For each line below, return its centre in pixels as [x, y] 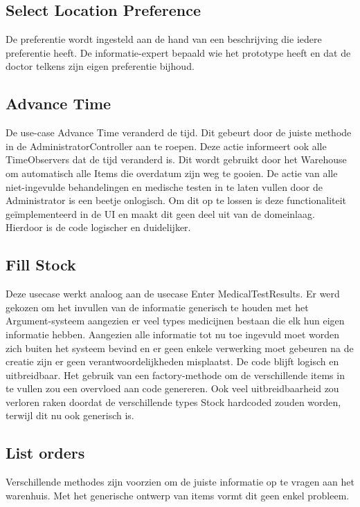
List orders [45, 453]
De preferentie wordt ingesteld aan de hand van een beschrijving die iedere [164, 39]
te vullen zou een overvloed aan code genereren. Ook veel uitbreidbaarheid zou [172, 388]
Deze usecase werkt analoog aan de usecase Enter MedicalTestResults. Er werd [173, 294]
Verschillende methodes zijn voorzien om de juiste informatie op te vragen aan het [180, 482]
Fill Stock [41, 265]
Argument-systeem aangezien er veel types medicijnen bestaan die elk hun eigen [175, 321]
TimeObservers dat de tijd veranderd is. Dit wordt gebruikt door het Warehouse [176, 159]
